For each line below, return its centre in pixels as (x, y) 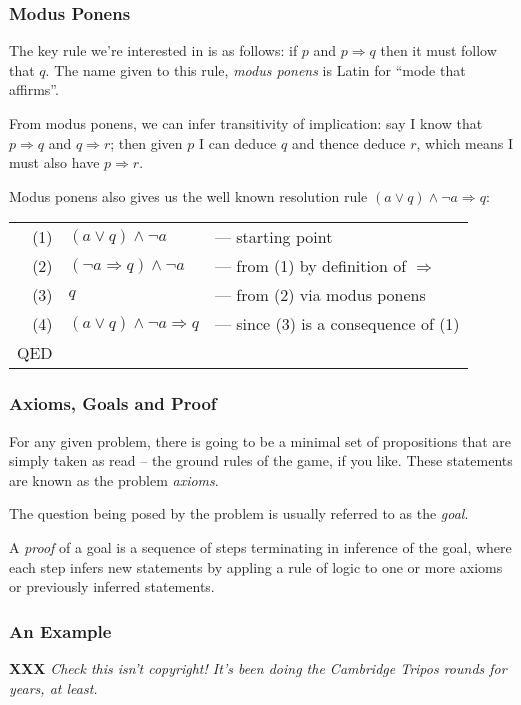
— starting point (273, 237)
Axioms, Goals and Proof (113, 403)
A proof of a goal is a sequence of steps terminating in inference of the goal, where (260, 546)
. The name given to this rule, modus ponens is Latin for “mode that (255, 69)
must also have (54, 162)
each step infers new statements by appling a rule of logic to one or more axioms (256, 566)
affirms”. (34, 89)
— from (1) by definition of (310, 266)
